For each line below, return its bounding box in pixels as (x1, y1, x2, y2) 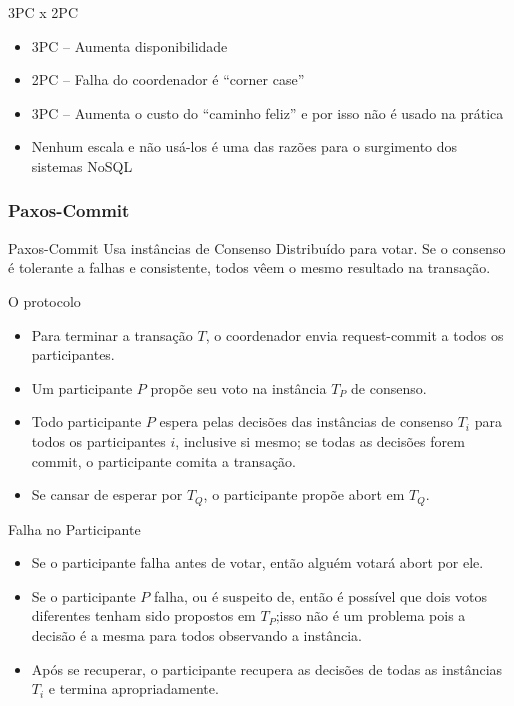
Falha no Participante (8, 518, 141, 539)
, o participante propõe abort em (203, 484, 405, 505)
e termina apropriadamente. (48, 678, 219, 699)
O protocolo (8, 290, 81, 311)
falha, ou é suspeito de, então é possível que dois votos (154, 585, 487, 606)
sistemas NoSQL (31, 155, 133, 176)
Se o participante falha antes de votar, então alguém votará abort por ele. (31, 552, 484, 573)
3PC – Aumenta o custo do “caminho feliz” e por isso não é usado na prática (31, 102, 504, 123)
